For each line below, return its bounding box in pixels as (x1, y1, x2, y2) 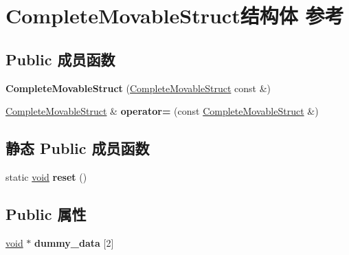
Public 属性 (5, 203, 87, 224)
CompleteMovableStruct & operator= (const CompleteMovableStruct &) (5, 104, 319, 118)
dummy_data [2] (34, 235, 114, 250)
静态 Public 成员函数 (5, 137, 150, 159)
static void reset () (5, 169, 87, 184)
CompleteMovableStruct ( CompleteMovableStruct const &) (5, 80, 271, 95)
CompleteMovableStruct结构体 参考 (5, 1, 344, 30)
